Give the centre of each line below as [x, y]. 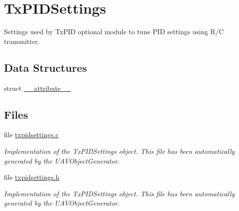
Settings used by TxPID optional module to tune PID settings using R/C [114, 32]
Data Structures [45, 67]
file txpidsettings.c [31, 135]
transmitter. [22, 41]
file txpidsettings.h [32, 177]
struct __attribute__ [38, 88]
